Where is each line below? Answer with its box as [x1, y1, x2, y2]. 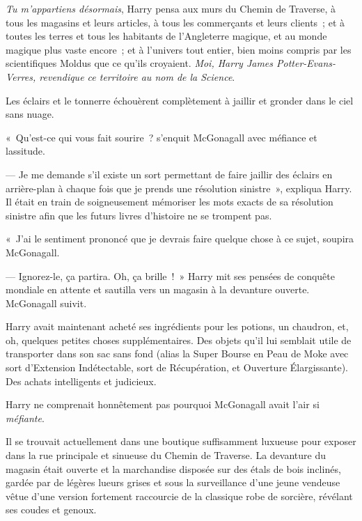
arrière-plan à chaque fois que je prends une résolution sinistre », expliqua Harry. [6, 180, 352, 195]
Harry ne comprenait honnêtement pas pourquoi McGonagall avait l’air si [6, 397, 320, 412]
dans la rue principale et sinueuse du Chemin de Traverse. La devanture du [6, 448, 326, 462]
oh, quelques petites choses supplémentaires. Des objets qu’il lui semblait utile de [6, 332, 352, 347]
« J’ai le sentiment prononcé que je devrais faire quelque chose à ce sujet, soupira [6, 231, 354, 246]
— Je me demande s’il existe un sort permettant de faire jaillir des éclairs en [6, 166, 333, 181]
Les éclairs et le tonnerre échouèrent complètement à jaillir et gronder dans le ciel [6, 93, 354, 107]
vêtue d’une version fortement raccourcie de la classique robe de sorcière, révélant [6, 488, 353, 503]
